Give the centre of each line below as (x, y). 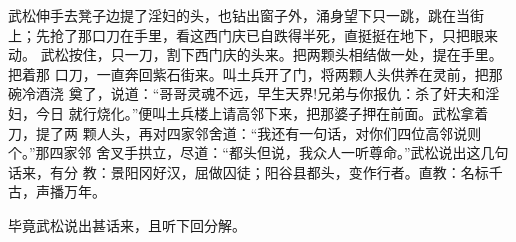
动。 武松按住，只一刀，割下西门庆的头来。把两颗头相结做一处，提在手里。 (255, 54)
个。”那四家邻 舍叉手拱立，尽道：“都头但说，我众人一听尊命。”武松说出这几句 (258, 152)
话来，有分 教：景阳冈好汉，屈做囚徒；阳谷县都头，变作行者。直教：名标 (248, 171)
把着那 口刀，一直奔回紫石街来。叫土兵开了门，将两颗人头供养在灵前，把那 (255, 73)
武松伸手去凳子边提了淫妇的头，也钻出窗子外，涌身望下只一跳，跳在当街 (246, 15)
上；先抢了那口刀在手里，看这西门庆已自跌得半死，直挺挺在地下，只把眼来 (253, 34)
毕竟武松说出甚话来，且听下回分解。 (127, 224)
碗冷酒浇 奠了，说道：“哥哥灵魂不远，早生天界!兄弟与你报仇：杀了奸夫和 (247, 93)
